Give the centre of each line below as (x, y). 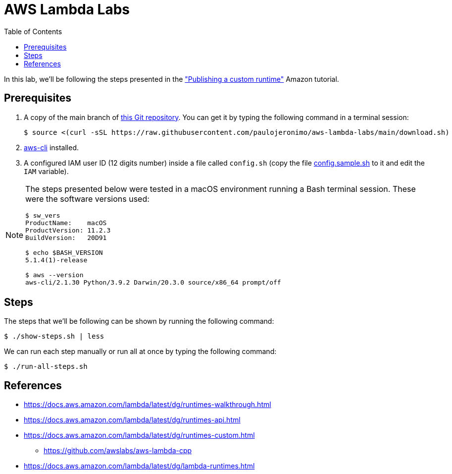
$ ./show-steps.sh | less (54, 336)
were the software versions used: (87, 199)
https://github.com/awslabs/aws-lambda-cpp (118, 451)
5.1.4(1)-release (56, 260)
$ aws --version (54, 275)
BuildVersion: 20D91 (66, 237)
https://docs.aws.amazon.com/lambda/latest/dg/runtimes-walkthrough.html (148, 405)
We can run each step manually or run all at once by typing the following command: (140, 352)
